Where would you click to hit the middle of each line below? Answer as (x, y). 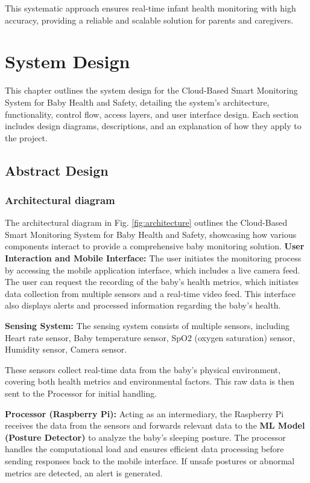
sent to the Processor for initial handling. (81, 393)
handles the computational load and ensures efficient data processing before (144, 449)
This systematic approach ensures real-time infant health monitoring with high (150, 8)
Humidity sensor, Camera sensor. (66, 349)
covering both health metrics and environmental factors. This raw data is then (150, 381)
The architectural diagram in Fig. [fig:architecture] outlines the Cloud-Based (146, 222)
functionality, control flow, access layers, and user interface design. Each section (152, 114)
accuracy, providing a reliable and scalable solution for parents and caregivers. (149, 20)
